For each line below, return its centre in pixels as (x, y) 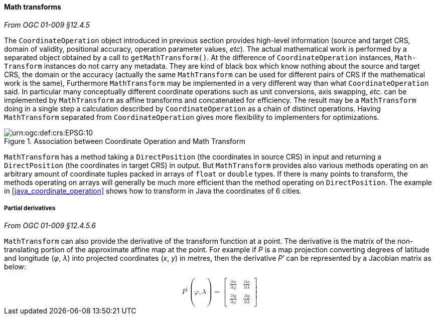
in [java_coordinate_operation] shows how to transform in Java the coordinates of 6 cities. (153, 191)
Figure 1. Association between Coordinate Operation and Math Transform (125, 141)
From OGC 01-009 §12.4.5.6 (50, 226)
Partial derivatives (30, 208)
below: (15, 267)
